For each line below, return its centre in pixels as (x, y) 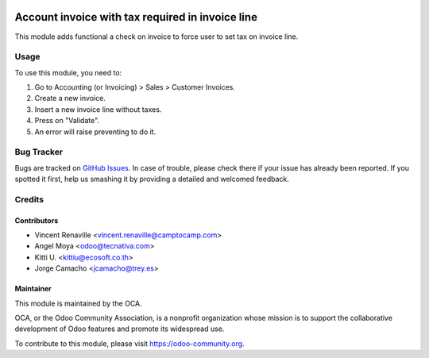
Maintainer (33, 289)
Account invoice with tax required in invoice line (136, 17)
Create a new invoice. (70, 98)
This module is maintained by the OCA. (78, 303)
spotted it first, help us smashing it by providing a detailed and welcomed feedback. (152, 179)
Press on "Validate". (67, 121)
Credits (29, 199)
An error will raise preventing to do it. (95, 132)
